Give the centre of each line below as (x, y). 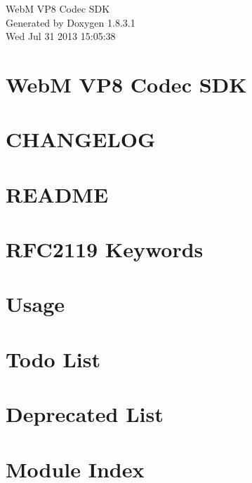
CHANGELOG (81, 139)
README (57, 194)
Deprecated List (85, 414)
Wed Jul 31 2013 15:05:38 (61, 36)
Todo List (53, 359)
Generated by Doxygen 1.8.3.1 (71, 22)
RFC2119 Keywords (105, 249)
